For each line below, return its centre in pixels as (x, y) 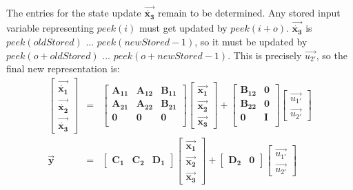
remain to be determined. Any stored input (249, 13)
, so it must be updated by (251, 42)
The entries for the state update (74, 13)
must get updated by (183, 28)
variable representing (50, 28)
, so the (332, 55)
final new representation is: (63, 68)
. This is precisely (265, 55)
